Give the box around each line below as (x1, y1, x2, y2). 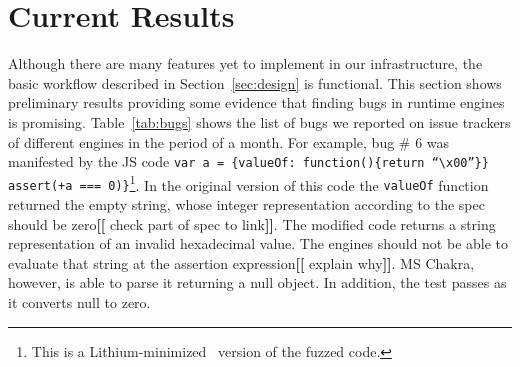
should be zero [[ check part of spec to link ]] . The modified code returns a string (8, 213, 496, 234)
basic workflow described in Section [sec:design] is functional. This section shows (8, 72, 502, 93)
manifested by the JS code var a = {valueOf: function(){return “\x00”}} (8, 151, 489, 172)
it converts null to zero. (8, 292, 151, 313)
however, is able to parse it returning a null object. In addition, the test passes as (8, 272, 507, 293)
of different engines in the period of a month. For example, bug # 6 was (8, 131, 450, 152)
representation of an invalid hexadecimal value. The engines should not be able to (8, 233, 509, 254)
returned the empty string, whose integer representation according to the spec (8, 194, 485, 215)
